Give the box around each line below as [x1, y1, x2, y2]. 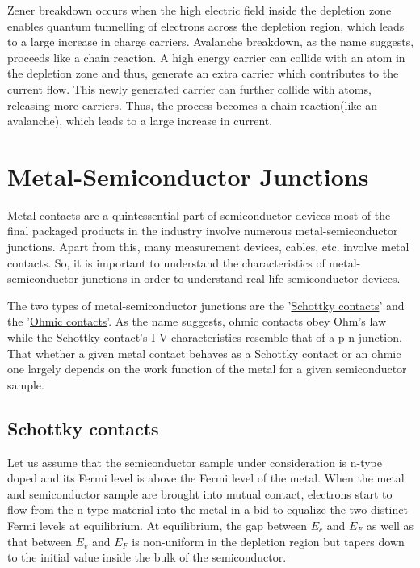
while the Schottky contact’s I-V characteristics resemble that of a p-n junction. [7, 329, 402, 346]
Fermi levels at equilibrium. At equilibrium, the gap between [7, 516, 308, 533]
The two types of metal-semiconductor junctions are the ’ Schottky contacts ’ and [7, 297, 405, 313]
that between [7, 532, 72, 549]
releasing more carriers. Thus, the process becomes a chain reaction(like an [7, 96, 378, 113]
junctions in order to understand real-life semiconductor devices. [82, 270, 401, 287]
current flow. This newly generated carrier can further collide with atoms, [7, 80, 372, 97]
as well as [367, 516, 414, 533]
